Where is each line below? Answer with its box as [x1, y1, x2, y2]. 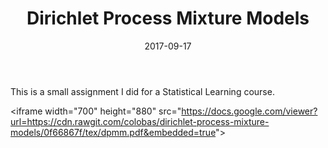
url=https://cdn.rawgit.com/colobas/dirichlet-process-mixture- [10, 115, 270, 127]
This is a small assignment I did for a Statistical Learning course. [10, 85, 275, 97]
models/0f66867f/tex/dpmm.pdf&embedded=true [10, 126, 217, 138]
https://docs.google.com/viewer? [181, 105, 318, 117]
